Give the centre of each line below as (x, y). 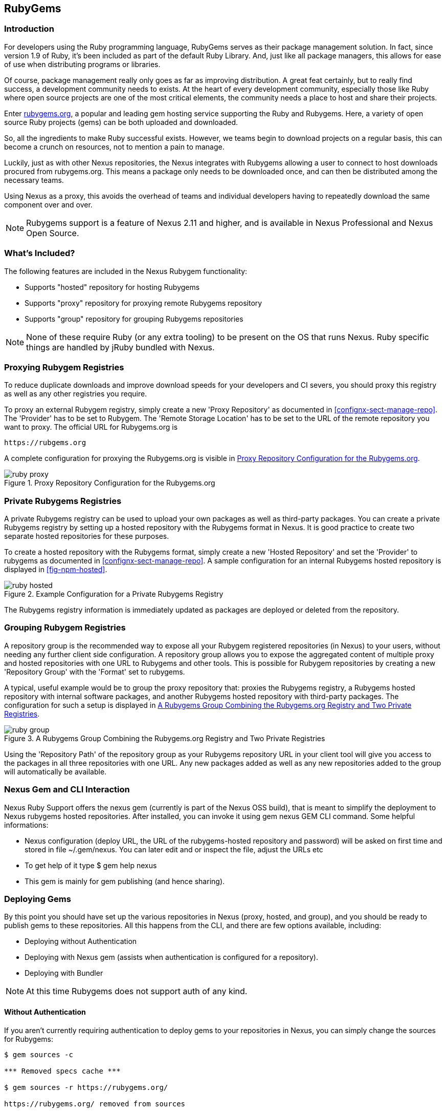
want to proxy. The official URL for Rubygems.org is (91, 427)
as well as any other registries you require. (76, 394)
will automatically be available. (55, 771)
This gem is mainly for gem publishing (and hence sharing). (125, 881)
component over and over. (48, 204)
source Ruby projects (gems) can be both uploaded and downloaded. (121, 122)
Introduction (29, 29)
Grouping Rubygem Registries (65, 628)
